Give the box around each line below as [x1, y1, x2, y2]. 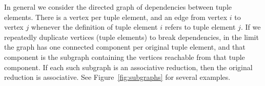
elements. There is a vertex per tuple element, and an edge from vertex [4, 11, 228, 22]
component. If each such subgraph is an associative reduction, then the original [4, 61, 253, 72]
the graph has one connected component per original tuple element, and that [4, 41, 246, 52]
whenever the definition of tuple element [31, 21, 158, 32]
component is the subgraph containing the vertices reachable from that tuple [4, 51, 245, 62]
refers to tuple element [165, 21, 236, 32]
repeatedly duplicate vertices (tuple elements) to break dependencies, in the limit [4, 31, 259, 42]
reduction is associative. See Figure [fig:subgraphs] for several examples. [4, 72, 231, 82]
